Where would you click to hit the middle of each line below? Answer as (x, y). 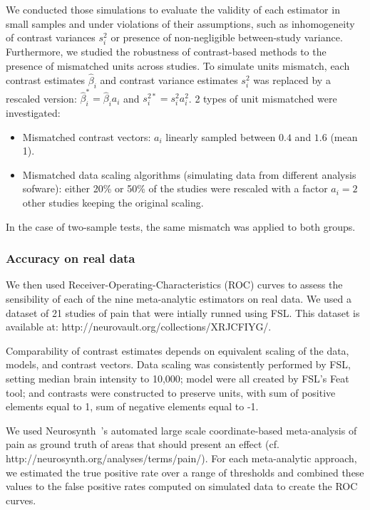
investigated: (33, 113)
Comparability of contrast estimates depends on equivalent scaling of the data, (178, 350)
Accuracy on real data (71, 258)
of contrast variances (51, 37)
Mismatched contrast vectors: (87, 136)
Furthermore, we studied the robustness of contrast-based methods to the (166, 52)
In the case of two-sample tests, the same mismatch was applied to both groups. (181, 226)
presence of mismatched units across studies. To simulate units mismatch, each (178, 65)
